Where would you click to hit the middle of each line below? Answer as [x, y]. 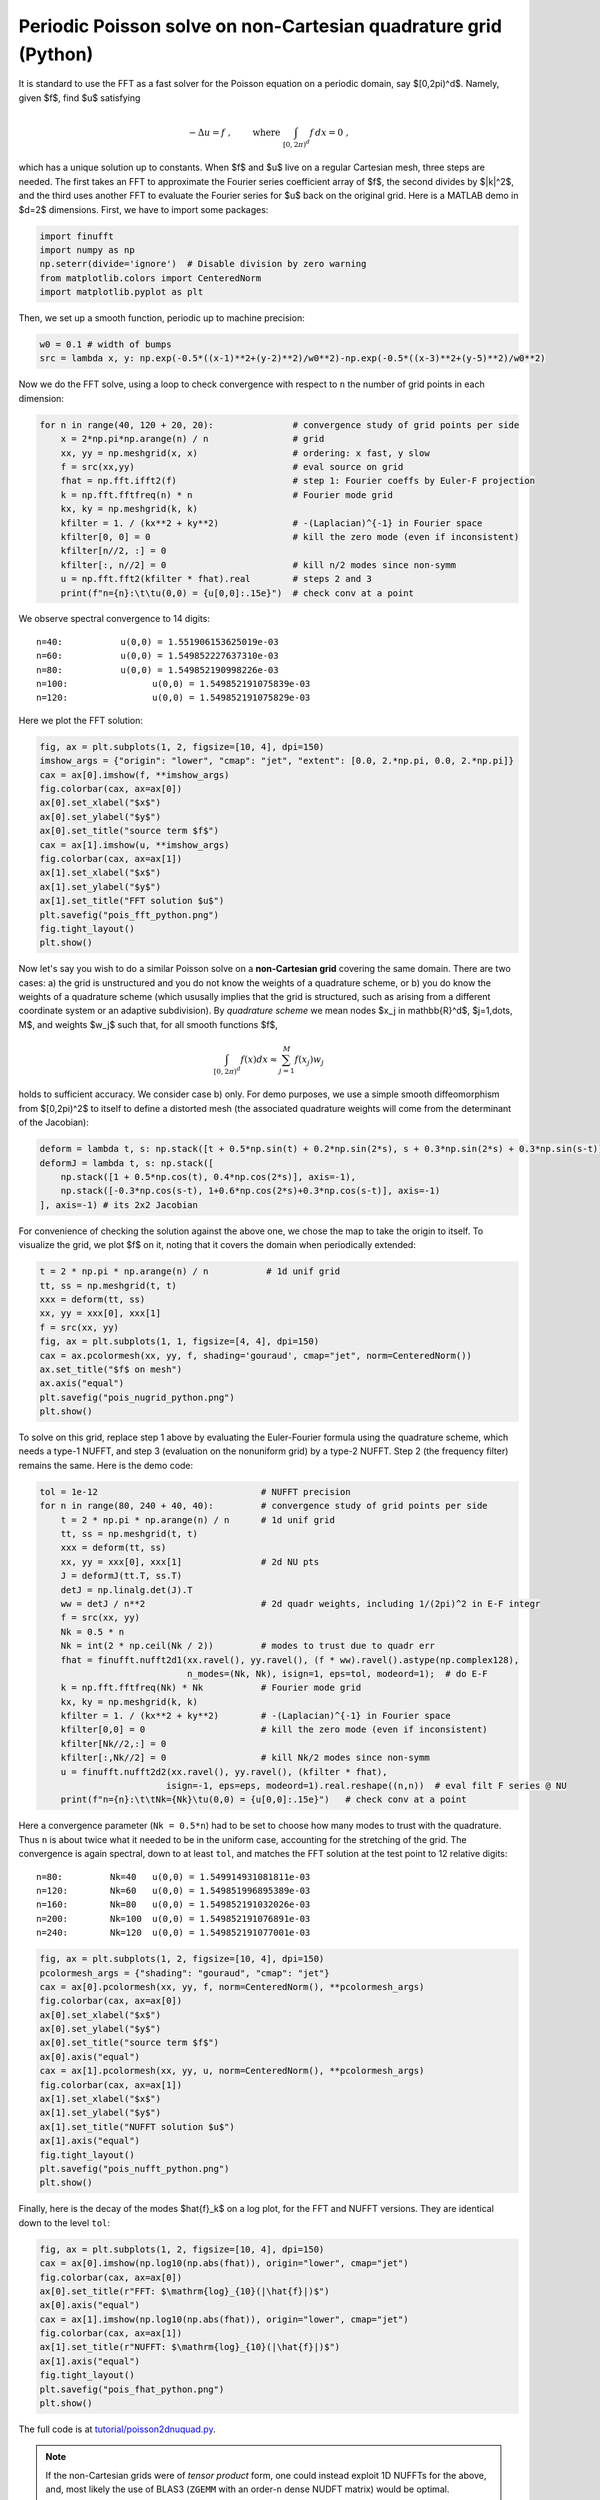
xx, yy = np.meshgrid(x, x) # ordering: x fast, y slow [245, 453]
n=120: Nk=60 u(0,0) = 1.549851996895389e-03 [173, 1890]
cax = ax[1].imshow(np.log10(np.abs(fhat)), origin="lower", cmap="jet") [224, 2319]
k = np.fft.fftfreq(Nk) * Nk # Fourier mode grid [211, 1688]
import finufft [76, 236]
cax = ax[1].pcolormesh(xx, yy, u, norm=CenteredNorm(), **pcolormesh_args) [232, 2071]
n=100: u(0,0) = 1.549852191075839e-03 [173, 684]
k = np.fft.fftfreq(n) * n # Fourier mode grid [227, 494]
